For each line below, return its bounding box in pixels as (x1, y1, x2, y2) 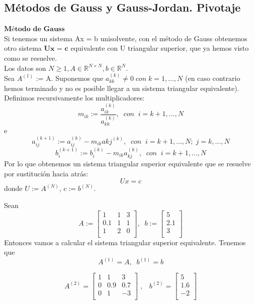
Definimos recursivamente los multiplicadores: (4, 92, 145, 103)
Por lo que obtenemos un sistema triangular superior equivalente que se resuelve (4, 158, 251, 169)
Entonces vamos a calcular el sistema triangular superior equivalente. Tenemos (4, 237, 246, 247)
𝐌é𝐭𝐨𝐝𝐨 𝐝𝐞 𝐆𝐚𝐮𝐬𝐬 (4, 26, 65, 33)
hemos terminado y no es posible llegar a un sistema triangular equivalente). (4, 82, 239, 93)
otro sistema (4, 43, 42, 53)
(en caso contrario (185, 72, 240, 83)
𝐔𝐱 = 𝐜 (44, 45, 68, 53)
